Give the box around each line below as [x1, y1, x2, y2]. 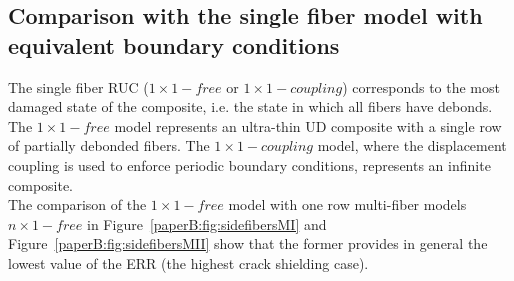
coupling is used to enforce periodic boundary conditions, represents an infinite [8, 154, 491, 175]
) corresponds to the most [342, 76, 500, 97]
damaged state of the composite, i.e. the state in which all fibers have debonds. [8, 96, 493, 117]
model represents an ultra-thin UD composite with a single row [114, 115, 502, 136]
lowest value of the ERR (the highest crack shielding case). [8, 252, 369, 273]
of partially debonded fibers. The [8, 135, 210, 156]
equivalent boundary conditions [8, 29, 340, 60]
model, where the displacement [317, 135, 507, 156]
